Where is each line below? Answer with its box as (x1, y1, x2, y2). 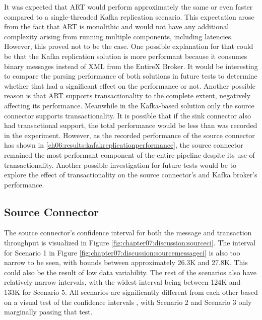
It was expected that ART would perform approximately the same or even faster (4, 2, 253, 12)
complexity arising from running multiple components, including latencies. (4, 31, 233, 41)
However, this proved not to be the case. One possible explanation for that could (4, 41, 253, 51)
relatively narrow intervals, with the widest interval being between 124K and (4, 277, 241, 287)
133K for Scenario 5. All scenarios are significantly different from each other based (4, 287, 258, 297)
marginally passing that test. (4, 306, 93, 317)
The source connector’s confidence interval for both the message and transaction (4, 227, 252, 238)
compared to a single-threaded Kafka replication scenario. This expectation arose (4, 11, 254, 22)
